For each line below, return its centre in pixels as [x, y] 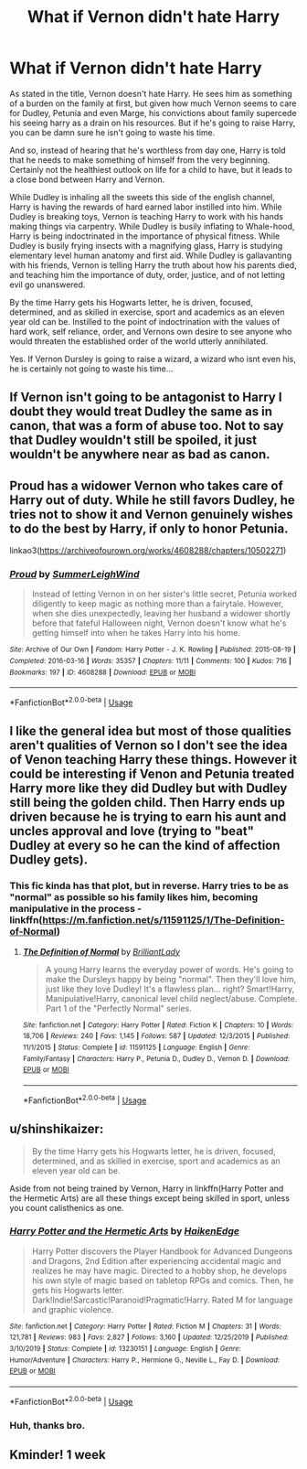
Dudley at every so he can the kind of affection [145, 846]
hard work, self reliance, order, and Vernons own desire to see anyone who [151, 331]
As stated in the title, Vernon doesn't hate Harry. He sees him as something [151, 93]
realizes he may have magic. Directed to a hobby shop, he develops [159, 1271]
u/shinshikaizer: [57, 1129]
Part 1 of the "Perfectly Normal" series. [118, 1008]
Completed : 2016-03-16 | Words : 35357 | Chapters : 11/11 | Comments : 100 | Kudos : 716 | [151, 661]
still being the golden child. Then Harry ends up [148, 803]
